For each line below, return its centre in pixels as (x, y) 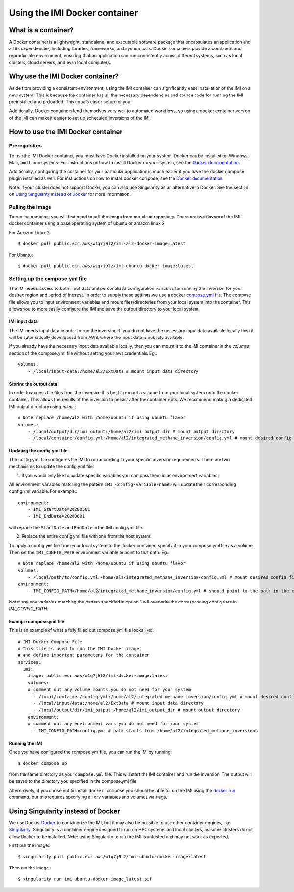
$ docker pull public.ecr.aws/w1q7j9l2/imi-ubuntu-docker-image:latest (106, 266)
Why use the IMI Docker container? (64, 77)
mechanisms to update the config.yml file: (51, 467)
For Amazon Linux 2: (30, 232)
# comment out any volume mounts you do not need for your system (109, 690)
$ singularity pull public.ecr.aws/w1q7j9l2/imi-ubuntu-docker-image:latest (112, 857)
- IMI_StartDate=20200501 (59, 510)
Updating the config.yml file (38, 451)
